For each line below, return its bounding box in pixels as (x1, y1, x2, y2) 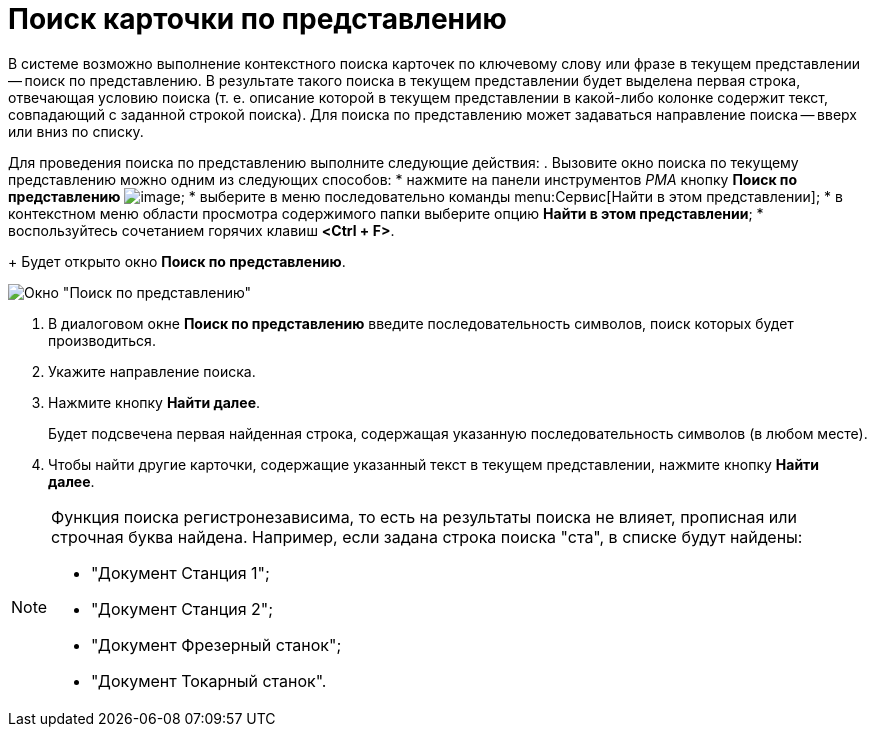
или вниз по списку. (8, 122, 144, 140)
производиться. (48, 331, 156, 349)
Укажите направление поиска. (48, 362, 256, 380)
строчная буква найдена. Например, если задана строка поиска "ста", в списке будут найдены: (51, 526, 803, 547)
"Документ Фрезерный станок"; (91, 634, 342, 655)
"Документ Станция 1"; (91, 562, 270, 583)
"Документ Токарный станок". (91, 670, 327, 691)
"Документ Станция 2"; (91, 598, 274, 619)
